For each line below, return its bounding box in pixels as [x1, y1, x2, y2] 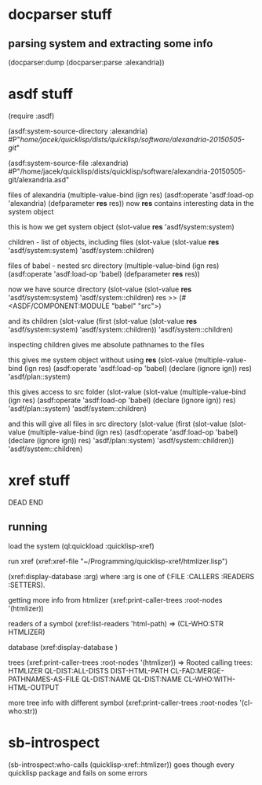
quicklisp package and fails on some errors [8, 768, 147, 777]
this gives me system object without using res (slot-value [8, 355, 194, 365]
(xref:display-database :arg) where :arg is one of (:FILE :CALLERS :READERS [8, 571, 255, 581]
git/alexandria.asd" [8, 174, 70, 184]
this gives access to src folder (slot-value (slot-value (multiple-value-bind [8, 387, 246, 396]
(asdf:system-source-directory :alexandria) [8, 126, 148, 135]
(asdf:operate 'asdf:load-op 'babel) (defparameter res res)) [8, 269, 200, 278]
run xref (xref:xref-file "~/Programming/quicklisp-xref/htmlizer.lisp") [8, 556, 228, 566]
